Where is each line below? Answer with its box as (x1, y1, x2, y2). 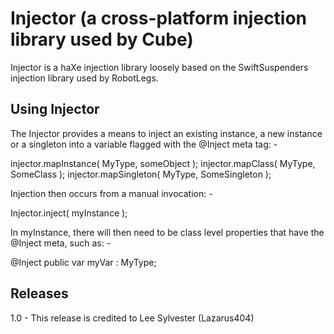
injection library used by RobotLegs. (10, 72, 159, 84)
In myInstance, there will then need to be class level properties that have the (10, 226, 325, 238)
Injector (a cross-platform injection (10, 7, 308, 30)
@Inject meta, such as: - (10, 237, 112, 249)
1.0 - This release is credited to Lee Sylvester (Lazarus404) (10, 312, 255, 324)
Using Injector (10, 101, 100, 118)
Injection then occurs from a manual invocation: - (10, 187, 213, 199)
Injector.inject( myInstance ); (10, 207, 128, 219)
